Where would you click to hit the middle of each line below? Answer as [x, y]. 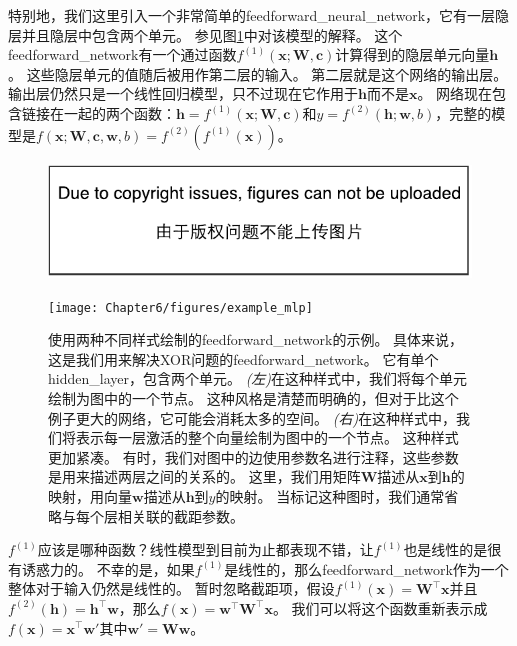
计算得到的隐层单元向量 [412, 54]
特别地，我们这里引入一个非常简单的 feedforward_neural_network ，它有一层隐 [259, 15]
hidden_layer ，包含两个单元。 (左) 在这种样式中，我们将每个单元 [258, 378]
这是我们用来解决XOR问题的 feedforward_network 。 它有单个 [243, 358]
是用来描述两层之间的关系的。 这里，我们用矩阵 [204, 476]
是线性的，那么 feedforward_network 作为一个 [366, 568]
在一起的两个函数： [112, 112]
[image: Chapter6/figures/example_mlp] [180, 307]
